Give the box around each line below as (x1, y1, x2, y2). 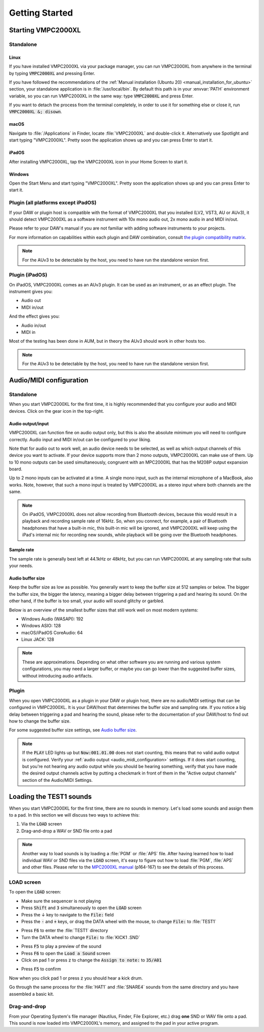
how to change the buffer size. (9, 718, 71, 724)
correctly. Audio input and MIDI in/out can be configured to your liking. (9, 436, 152, 443)
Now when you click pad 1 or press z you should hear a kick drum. (9, 975, 143, 981)
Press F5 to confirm (21, 966, 61, 972)
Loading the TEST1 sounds (9, 792, 92, 800)
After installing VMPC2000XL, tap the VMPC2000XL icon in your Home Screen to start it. (9, 159, 188, 164)
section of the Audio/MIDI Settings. (22, 777, 93, 783)
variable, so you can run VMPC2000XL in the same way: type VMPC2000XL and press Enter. (9, 93, 194, 99)
